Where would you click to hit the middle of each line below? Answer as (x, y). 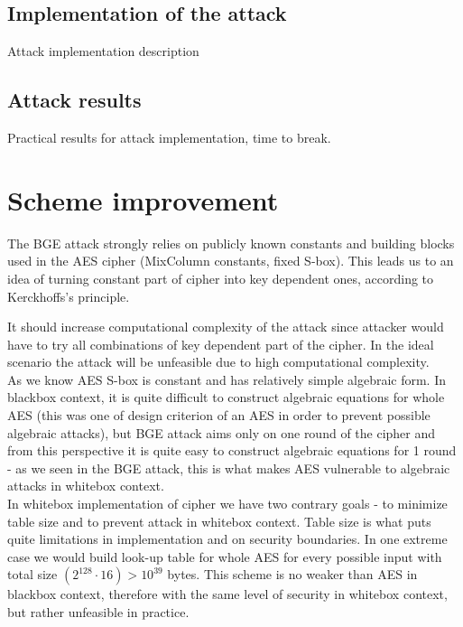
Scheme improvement (143, 199)
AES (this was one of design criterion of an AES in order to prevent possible (219, 415)
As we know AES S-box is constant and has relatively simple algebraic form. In (227, 379)
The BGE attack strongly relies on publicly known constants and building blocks (231, 243)
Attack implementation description (103, 51)
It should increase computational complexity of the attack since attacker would (226, 327)
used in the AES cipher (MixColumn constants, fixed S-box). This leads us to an (231, 261)
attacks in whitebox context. (86, 486)
